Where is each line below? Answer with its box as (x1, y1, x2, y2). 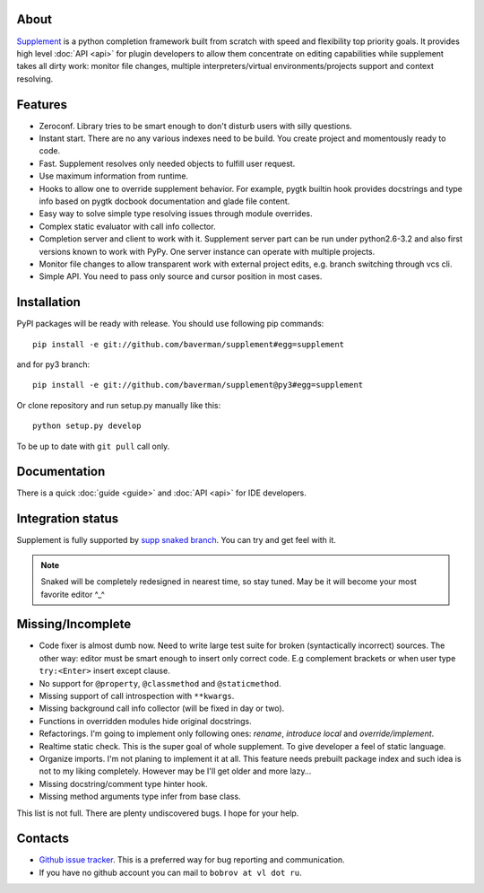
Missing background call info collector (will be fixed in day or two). (39, 703, 285, 714)
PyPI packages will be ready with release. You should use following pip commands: (16, 319, 324, 329)
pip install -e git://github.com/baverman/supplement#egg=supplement (32, 339, 345, 349)
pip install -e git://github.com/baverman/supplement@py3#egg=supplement (32, 380, 364, 390)
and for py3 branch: (16, 359, 91, 370)
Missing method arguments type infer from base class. (39, 791, 241, 802)
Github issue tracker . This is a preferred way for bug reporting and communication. (39, 854, 345, 865)
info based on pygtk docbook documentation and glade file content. (39, 196, 290, 206)
